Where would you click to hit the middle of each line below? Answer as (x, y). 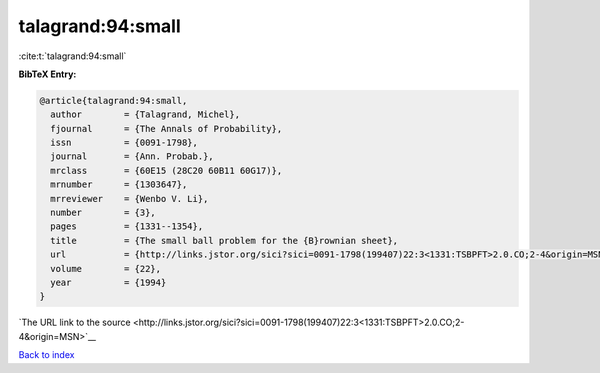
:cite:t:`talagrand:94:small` (72, 56)
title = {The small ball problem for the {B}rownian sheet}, (224, 240)
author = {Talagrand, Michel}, (145, 114)
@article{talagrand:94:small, (113, 100)
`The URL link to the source (74, 322)
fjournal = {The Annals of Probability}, (166, 128)
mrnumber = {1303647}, (119, 184)
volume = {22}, (106, 268)
